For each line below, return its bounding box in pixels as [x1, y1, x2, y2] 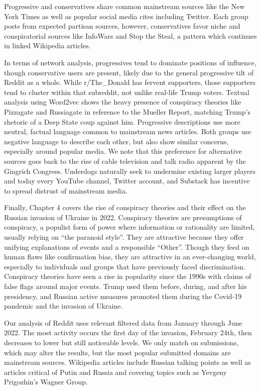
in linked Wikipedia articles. [4, 40, 91, 51]
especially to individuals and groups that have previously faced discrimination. [4, 261, 245, 271]
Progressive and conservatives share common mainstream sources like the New [4, 1, 245, 11]
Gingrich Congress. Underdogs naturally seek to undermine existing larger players [4, 165, 256, 176]
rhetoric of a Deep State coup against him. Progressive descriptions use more [4, 116, 240, 127]
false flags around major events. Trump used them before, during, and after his [4, 281, 247, 291]
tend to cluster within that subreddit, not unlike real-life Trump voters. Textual [4, 86, 249, 97]
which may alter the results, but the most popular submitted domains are [4, 347, 231, 357]
